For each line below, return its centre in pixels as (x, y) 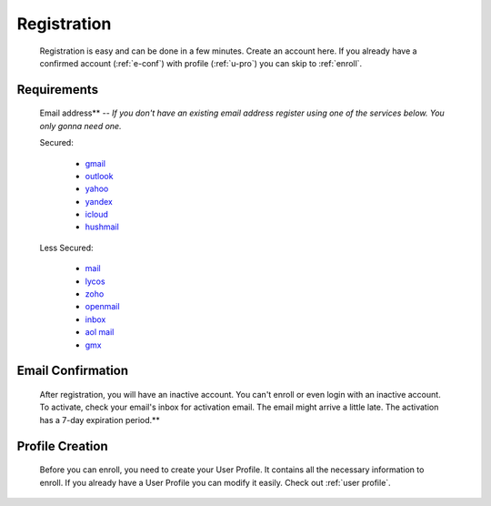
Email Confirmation (73, 371)
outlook (99, 176)
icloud (97, 215)
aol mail (100, 332)
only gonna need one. (80, 126)
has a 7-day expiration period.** (100, 420)
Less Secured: (67, 248)
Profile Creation (62, 446)
